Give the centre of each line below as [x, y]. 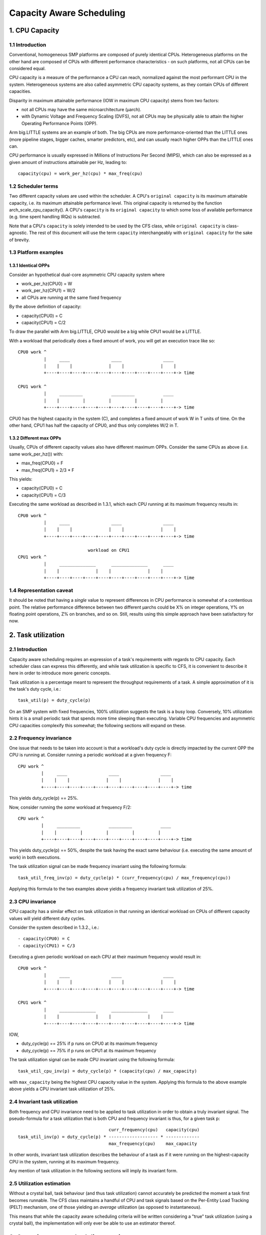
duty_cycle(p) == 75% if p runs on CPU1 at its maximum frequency [89, 1050]
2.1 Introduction [28, 650]
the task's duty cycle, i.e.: [35, 689]
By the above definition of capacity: [45, 307]
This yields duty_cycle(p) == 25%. [44, 798]
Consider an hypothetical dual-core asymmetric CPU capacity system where [87, 275]
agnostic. [18, 233]
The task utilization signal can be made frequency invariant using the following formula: [98, 866]
